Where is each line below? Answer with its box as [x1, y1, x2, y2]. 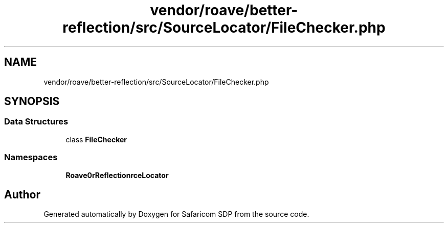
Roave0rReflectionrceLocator [65, 170, 169, 180]
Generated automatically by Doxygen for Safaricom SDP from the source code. [43, 210, 309, 219]
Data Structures [4, 116, 69, 127]
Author [4, 188, 40, 201]
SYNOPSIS [4, 95, 60, 108]
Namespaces [4, 152, 58, 163]
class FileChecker [65, 135, 127, 144]
